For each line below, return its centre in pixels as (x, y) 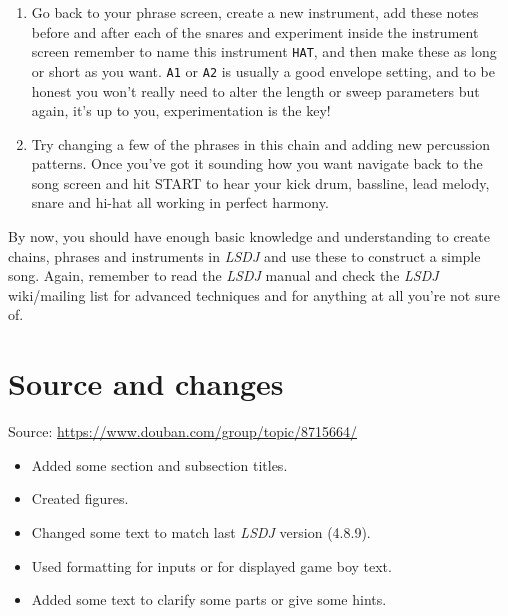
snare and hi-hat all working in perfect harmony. (180, 202)
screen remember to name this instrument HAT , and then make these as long (264, 51)
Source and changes (146, 383)
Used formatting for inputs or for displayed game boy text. (211, 565)
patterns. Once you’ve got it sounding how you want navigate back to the (257, 163)
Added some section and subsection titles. (159, 464)
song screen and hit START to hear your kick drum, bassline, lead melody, (260, 182)
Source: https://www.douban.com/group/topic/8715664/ (183, 431)
